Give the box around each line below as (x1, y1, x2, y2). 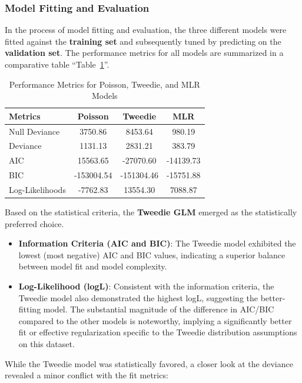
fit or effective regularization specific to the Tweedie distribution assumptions (18, 326, 297, 338)
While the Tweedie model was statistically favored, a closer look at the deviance (5, 357, 293, 369)
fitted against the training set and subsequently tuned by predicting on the (5, 35, 281, 47)
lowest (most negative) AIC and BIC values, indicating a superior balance (18, 248, 286, 261)
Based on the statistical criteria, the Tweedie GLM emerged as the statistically (5, 206, 297, 218)
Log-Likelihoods (9, 184, 66, 195)
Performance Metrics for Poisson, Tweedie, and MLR (9, 78, 200, 90)
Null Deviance (9, 125, 60, 137)
